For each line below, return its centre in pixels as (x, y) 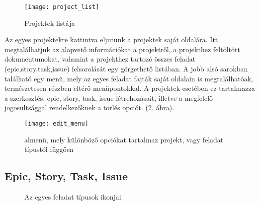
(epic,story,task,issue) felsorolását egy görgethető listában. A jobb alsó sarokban (126, 69)
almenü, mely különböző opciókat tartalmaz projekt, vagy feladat (124, 139)
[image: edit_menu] (56, 124)
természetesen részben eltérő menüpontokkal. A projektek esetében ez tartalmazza (130, 88)
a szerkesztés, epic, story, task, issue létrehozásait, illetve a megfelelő (109, 98)
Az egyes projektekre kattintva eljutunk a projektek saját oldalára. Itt (111, 39)
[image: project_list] (62, 7)
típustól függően (49, 149)
